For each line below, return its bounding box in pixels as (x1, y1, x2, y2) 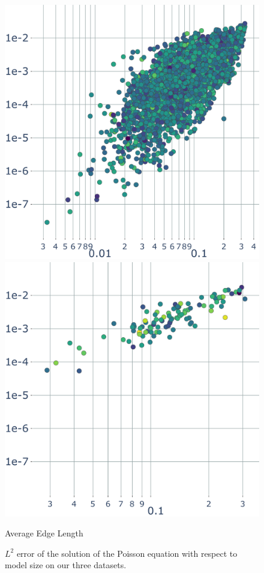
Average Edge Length (5, 527, 83, 539)
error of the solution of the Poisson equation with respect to (16, 547, 238, 559)
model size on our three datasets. (5, 559, 127, 571)
